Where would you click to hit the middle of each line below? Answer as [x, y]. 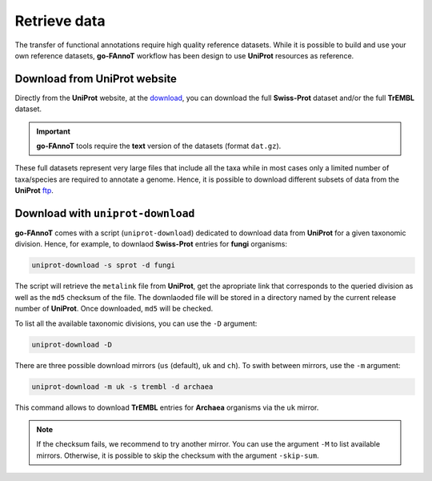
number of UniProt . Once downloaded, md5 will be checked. [114, 309]
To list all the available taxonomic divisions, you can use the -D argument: [136, 323]
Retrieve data [60, 21]
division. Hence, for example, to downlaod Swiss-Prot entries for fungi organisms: [151, 244]
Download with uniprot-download [105, 213]
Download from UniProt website [96, 79]
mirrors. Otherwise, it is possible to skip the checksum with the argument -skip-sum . [178, 455]
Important [54, 131]
